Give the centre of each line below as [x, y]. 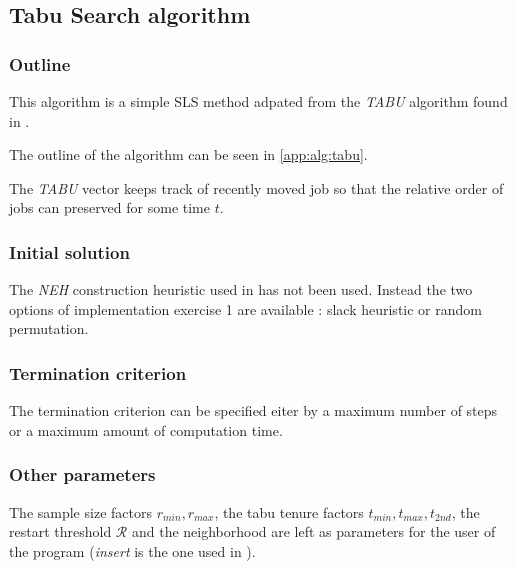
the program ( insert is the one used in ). [132, 550]
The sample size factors [80, 511]
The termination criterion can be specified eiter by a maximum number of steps [253, 410]
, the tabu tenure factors [289, 511]
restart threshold [60, 531]
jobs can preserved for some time [109, 207]
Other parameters [82, 474]
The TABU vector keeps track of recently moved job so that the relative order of [256, 187]
